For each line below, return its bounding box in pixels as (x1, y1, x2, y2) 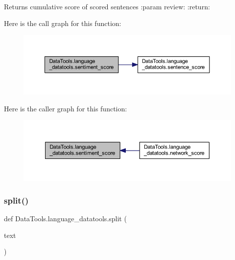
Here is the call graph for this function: (4, 18, 121, 28)
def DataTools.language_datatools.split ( (4, 213, 127, 223)
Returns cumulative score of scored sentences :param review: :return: (4, 1, 210, 11)
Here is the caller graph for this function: (4, 103, 127, 113)
